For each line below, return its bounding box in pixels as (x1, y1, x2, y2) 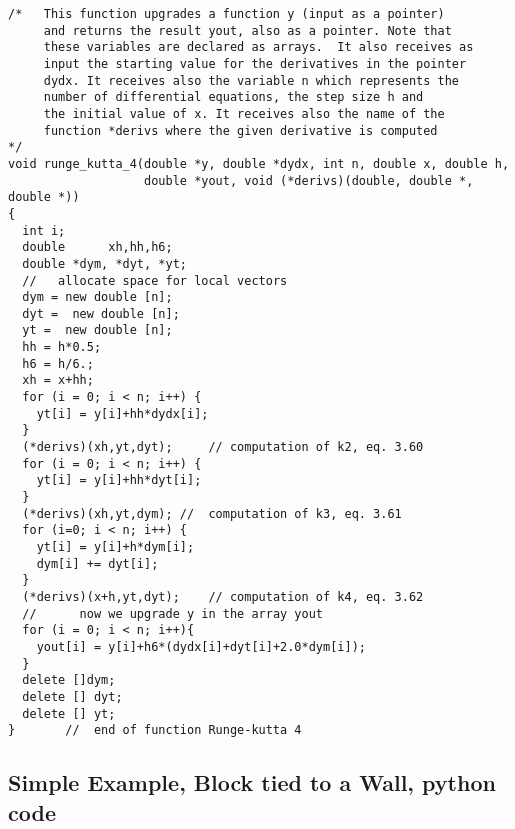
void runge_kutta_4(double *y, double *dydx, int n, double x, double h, (8, 156, 510, 171)
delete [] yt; (22, 706, 116, 721)
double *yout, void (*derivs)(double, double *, (144, 173, 474, 188)
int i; (22, 223, 66, 238)
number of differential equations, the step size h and (43, 90, 424, 105)
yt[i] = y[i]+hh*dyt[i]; (36, 473, 202, 488)
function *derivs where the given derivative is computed (43, 123, 438, 138)
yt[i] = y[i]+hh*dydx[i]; (36, 406, 209, 421)
